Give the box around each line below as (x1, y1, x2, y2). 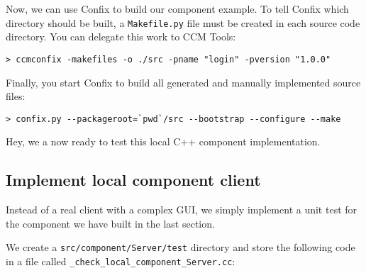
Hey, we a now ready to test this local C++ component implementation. (6, 134, 321, 149)
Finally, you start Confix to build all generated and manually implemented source (6, 74, 361, 89)
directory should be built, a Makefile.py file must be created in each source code (6, 15, 360, 30)
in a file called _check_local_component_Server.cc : (6, 253, 235, 268)
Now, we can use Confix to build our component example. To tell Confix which (6, 1, 349, 16)
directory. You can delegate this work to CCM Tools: (6, 29, 236, 44)
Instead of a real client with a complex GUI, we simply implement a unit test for (6, 202, 357, 217)
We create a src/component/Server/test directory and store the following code (6, 240, 355, 255)
